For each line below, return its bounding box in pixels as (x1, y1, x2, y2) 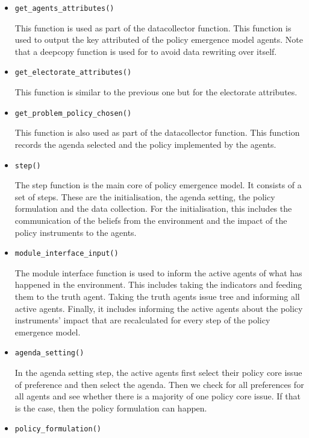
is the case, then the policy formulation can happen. (14, 401, 207, 414)
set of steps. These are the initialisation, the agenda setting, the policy (14, 190, 275, 203)
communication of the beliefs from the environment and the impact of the (14, 214, 287, 226)
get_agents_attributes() (14, 4, 114, 13)
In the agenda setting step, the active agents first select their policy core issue (14, 366, 302, 379)
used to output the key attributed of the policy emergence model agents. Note (14, 33, 303, 46)
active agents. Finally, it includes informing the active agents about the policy (14, 302, 303, 314)
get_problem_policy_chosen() (14, 109, 132, 118)
